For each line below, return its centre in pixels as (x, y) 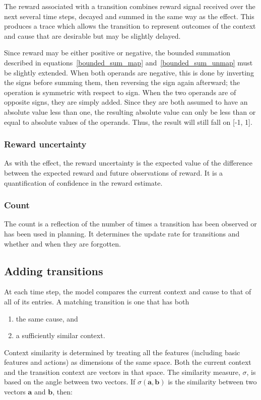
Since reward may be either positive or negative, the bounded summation (117, 53)
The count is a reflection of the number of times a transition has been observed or (130, 224)
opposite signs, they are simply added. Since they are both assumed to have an (126, 102)
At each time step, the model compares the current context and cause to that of (128, 292)
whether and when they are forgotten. (62, 243)
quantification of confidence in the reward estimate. (83, 182)
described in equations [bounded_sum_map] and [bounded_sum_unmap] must (128, 62)
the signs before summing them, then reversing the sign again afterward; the (122, 82)
